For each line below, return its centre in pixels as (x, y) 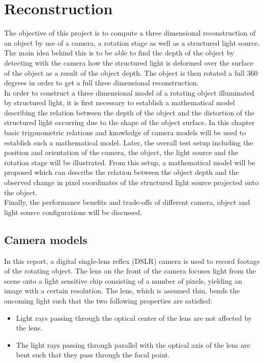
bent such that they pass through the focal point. (93, 355)
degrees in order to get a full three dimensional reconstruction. (101, 83)
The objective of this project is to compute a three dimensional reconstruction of (130, 33)
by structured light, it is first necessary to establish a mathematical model (120, 102)
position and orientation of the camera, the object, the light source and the (121, 152)
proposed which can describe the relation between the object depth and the (122, 172)
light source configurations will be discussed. (73, 212)
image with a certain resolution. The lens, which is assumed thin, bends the (122, 291)
